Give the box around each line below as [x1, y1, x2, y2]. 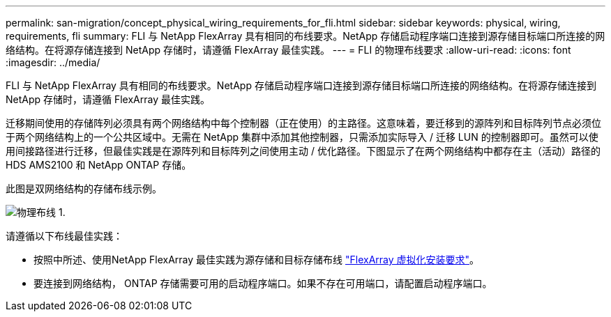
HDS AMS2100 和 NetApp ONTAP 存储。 [6, 159, 192, 171]
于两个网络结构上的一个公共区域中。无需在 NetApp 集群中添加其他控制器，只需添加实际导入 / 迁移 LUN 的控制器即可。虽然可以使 [6, 131, 598, 143]
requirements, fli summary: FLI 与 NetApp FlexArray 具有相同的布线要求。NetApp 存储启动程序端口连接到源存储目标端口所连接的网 [6, 30, 605, 42]
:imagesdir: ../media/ [6, 56, 100, 68]
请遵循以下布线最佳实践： [6, 230, 123, 242]
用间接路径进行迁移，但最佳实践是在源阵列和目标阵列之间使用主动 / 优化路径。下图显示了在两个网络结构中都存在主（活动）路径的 [6, 145, 601, 157]
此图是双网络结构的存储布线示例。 [6, 183, 162, 194]
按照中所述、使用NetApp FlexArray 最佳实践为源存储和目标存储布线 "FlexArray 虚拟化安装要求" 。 [33, 254, 480, 265]
